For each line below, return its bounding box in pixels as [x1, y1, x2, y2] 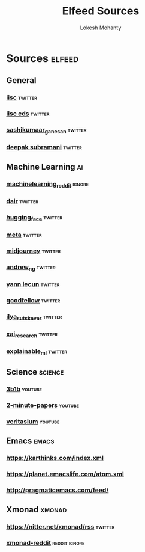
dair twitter [6, 197, 39, 205]
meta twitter [6, 230, 42, 239]
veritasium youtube [6, 417, 60, 425]
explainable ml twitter [6, 347, 68, 357]
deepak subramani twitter [6, 143, 83, 152]
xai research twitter [6, 330, 58, 339]
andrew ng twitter [6, 263, 56, 272]
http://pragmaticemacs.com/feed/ [6, 486, 109, 494]
